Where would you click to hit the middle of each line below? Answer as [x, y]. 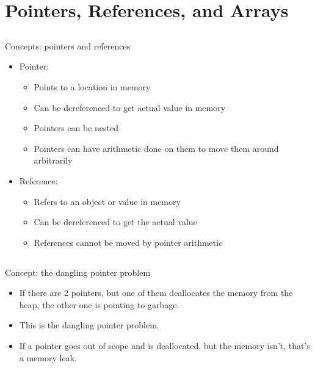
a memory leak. [48, 357]
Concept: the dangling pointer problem [78, 272]
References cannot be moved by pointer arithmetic [128, 242]
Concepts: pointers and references [68, 45]
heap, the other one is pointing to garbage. [99, 304]
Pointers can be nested [76, 128]
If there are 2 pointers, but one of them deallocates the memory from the [156, 293]
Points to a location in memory [92, 86]
